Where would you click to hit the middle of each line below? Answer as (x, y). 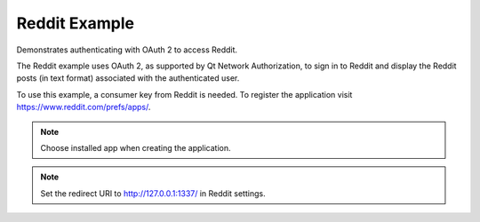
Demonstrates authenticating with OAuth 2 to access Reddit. (127, 50)
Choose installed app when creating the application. (136, 147)
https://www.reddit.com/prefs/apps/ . (84, 107)
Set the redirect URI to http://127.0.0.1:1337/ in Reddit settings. (153, 193)
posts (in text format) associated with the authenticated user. (128, 78)
